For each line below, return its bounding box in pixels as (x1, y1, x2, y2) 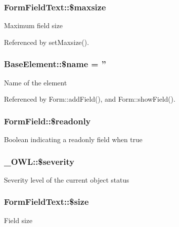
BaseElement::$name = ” (4, 58, 106, 70)
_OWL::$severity (4, 155, 75, 167)
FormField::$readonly (4, 114, 91, 127)
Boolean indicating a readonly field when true (4, 134, 142, 145)
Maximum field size (4, 20, 63, 31)
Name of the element (4, 77, 67, 87)
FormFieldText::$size (4, 195, 89, 208)
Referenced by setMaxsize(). (4, 37, 89, 47)
